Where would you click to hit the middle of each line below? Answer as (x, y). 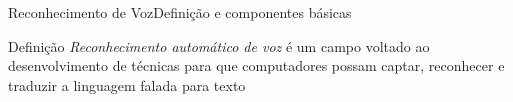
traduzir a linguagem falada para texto (127, 84)
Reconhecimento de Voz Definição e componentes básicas (180, 12)
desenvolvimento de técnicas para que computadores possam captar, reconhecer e (256, 65)
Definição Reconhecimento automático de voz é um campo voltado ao (219, 45)
